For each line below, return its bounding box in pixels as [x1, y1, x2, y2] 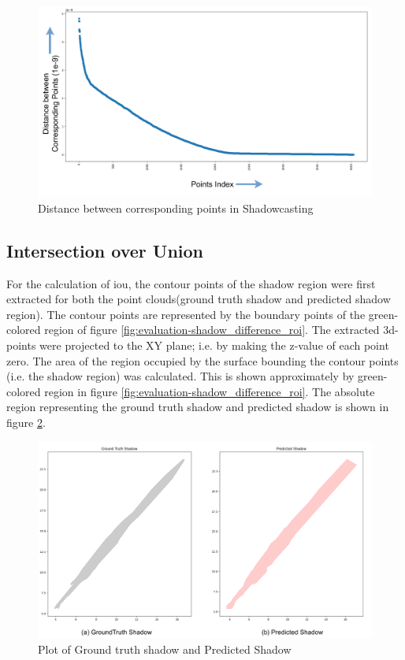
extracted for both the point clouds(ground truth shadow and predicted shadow [6, 291, 391, 307]
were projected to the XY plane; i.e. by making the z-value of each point [39, 336, 389, 353]
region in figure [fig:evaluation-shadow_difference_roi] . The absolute [44, 383, 375, 399]
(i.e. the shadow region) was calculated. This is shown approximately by [6, 368, 355, 384]
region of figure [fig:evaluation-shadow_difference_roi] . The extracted [44, 321, 380, 338]
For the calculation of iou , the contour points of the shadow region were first [6, 275, 376, 291]
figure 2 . [6, 413, 46, 430]
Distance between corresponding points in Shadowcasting [38, 199, 314, 216]
